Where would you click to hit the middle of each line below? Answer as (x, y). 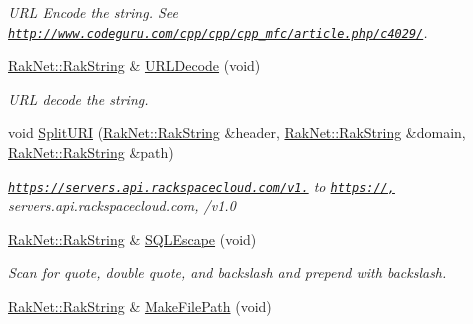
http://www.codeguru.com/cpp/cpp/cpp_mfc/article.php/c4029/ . (218, 31)
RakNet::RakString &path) (91, 152)
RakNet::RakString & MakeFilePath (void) (140, 306)
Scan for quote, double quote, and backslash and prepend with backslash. (227, 272)
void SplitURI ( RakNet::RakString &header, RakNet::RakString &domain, (237, 132)
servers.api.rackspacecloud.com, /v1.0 (122, 205)
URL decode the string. (78, 98)
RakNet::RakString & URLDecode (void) (134, 65)
